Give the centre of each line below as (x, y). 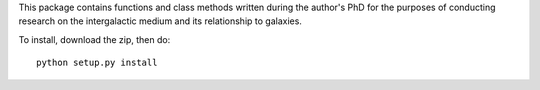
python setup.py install (97, 63)
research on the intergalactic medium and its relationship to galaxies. (160, 21)
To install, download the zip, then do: (94, 39)
